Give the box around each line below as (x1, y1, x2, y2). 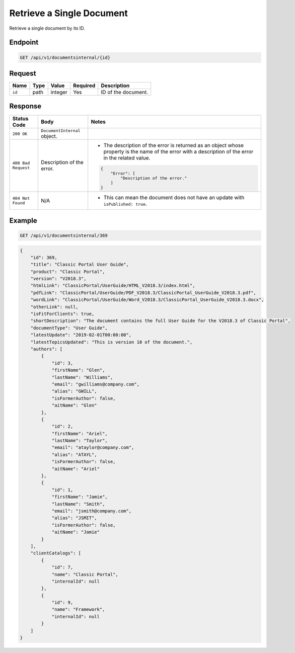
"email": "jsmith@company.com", (51, 508, 132, 514)
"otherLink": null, (30, 304, 79, 309)
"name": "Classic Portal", (51, 572, 118, 577)
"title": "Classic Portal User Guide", (30, 262, 129, 268)
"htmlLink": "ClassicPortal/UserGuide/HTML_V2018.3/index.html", (30, 283, 195, 289)
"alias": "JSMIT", (51, 515, 98, 521)
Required (73, 82, 96, 89)
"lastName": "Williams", (51, 374, 113, 380)
